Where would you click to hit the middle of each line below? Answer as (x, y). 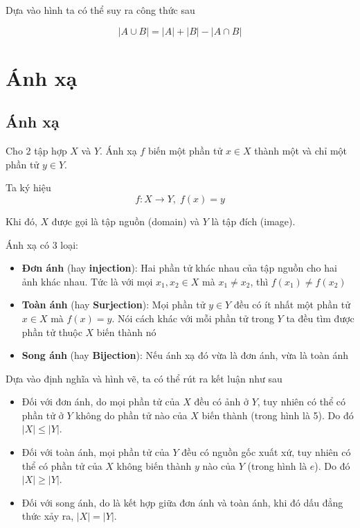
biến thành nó (126, 332)
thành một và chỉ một (301, 151)
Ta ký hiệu (28, 187)
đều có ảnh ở (221, 402)
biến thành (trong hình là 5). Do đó (278, 415)
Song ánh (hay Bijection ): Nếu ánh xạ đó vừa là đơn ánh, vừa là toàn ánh (185, 355)
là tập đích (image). (253, 221)
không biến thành (154, 465)
